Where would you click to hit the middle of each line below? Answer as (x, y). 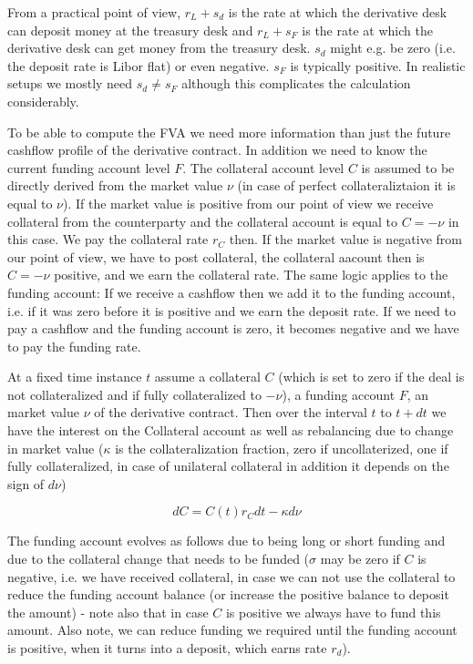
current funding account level (89, 167)
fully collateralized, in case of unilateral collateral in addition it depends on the (228, 466)
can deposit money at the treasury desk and (130, 30)
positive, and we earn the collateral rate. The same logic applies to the (251, 275)
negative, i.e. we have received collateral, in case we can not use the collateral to (231, 576)
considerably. (43, 101)
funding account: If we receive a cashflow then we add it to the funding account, (231, 292)
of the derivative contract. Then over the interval (231, 412)
